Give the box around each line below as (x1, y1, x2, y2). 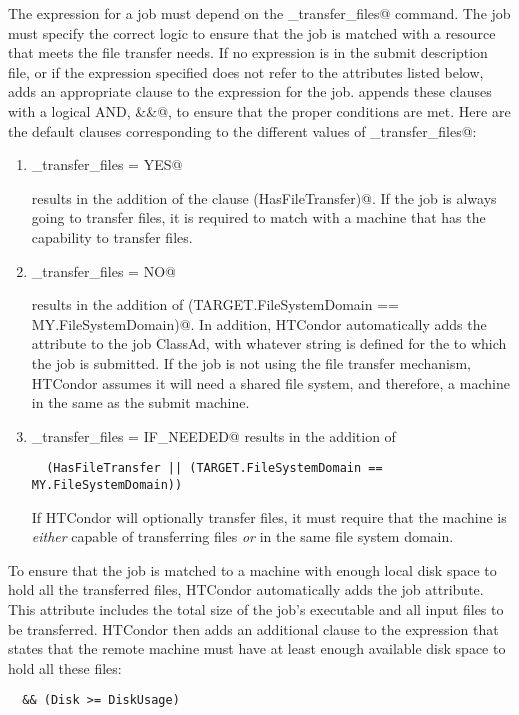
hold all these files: (8, 657, 122, 678)
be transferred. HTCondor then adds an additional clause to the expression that (8, 618, 499, 639)
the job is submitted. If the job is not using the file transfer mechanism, (31, 352, 472, 373)
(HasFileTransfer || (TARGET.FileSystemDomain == (46, 461, 383, 476)
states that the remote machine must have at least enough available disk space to (8, 638, 506, 659)
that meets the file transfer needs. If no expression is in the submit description (8, 42, 488, 63)
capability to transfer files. (31, 226, 193, 247)
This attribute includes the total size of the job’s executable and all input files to (8, 598, 504, 619)
